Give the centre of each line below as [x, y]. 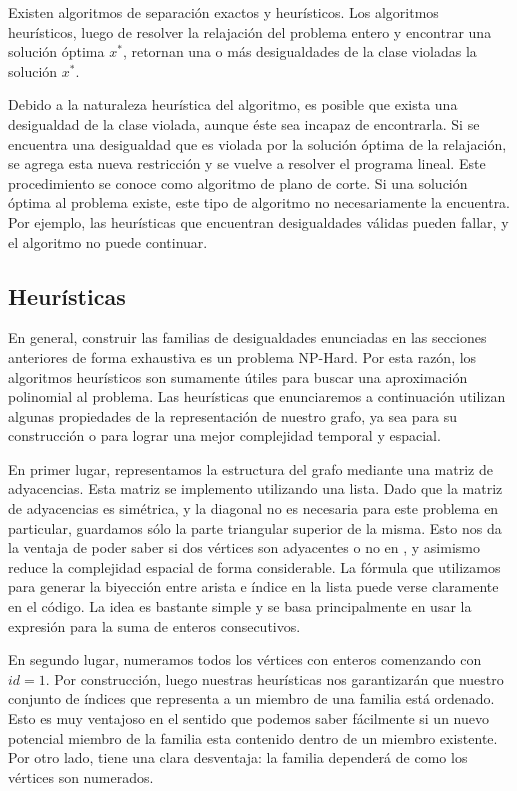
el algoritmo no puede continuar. [108, 241]
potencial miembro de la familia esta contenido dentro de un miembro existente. [253, 737]
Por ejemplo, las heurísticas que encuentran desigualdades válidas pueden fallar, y [258, 221]
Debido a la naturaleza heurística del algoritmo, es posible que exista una [233, 104]
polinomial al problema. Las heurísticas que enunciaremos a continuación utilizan [257, 396]
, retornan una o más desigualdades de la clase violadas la [299, 51]
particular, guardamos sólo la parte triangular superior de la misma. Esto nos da [255, 527]
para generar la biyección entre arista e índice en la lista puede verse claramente [253, 586]
